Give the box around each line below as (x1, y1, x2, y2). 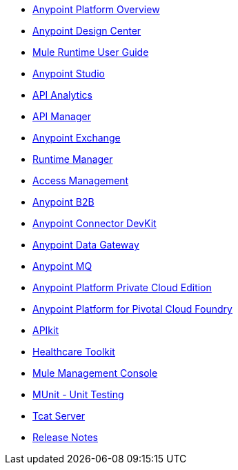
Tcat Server (32, 410, 86, 422)
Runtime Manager (32, 153, 113, 165)
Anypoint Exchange (32, 132, 121, 144)
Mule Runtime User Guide (32, 46, 149, 58)
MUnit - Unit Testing (32, 389, 124, 400)
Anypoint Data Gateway (32, 239, 139, 251)
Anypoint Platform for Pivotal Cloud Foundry (32, 303, 232, 315)
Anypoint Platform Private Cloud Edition (32, 282, 212, 293)
